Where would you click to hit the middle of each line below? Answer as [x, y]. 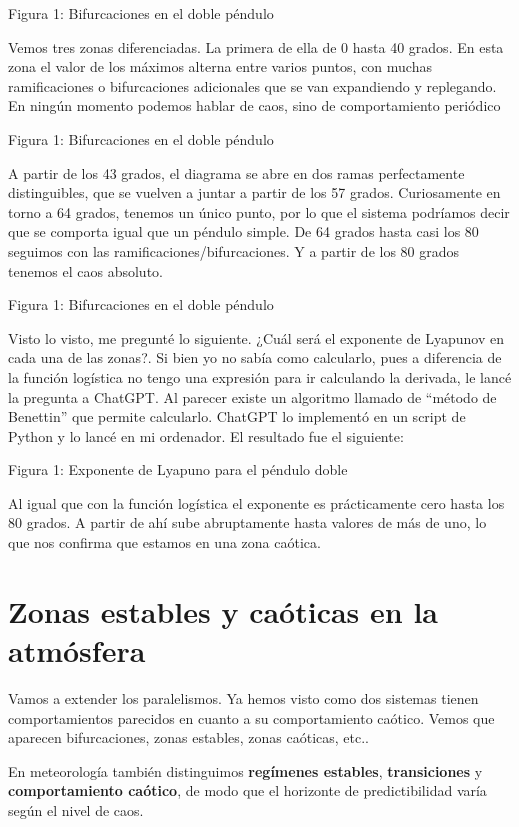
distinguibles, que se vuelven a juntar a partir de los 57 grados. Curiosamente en [254, 192]
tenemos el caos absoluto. [85, 270]
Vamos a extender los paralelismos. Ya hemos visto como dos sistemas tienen [243, 697]
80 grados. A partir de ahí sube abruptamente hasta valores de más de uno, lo [247, 522]
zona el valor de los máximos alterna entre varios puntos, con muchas [220, 66]
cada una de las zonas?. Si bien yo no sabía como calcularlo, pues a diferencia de [255, 357]
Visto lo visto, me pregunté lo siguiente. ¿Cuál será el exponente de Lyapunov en [256, 337]
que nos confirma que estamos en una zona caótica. [164, 542]
